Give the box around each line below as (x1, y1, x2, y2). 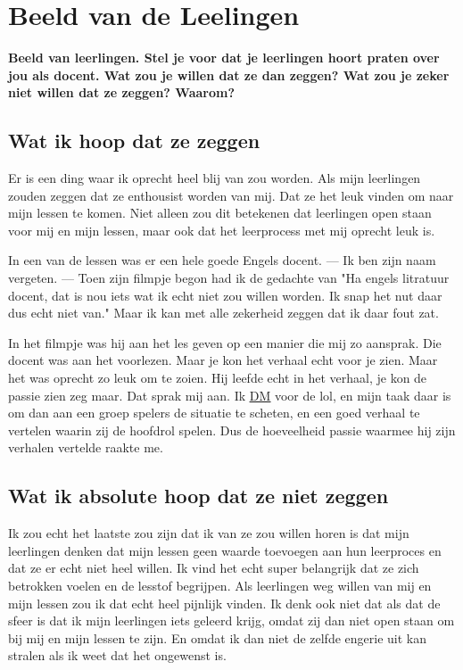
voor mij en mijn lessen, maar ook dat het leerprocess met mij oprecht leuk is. (8, 220, 435, 239)
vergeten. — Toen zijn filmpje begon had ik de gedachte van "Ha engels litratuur (8, 269, 450, 287)
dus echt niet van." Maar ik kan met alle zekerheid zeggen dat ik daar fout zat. (8, 303, 439, 322)
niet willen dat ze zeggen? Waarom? (8, 83, 235, 102)
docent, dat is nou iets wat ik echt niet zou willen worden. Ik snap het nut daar (8, 285, 442, 304)
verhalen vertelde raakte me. (8, 438, 163, 457)
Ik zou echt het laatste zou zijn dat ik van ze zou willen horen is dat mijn (8, 524, 409, 542)
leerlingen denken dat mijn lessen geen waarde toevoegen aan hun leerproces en (8, 541, 442, 559)
